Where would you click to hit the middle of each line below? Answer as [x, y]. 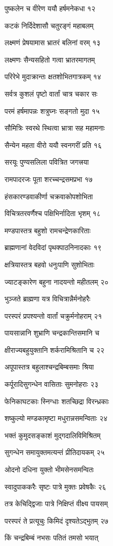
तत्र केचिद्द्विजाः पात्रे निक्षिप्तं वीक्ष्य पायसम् [56, 504]
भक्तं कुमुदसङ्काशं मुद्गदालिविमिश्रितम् [53, 435]
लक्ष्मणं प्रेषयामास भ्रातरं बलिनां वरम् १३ [53, 42]
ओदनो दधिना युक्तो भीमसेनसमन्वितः [49, 469]
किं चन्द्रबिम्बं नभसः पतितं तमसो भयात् [51, 538]
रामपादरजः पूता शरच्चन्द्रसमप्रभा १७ [49, 179]
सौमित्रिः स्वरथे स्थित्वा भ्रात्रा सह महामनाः [55, 128]
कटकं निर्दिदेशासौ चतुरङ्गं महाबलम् [49, 25]
